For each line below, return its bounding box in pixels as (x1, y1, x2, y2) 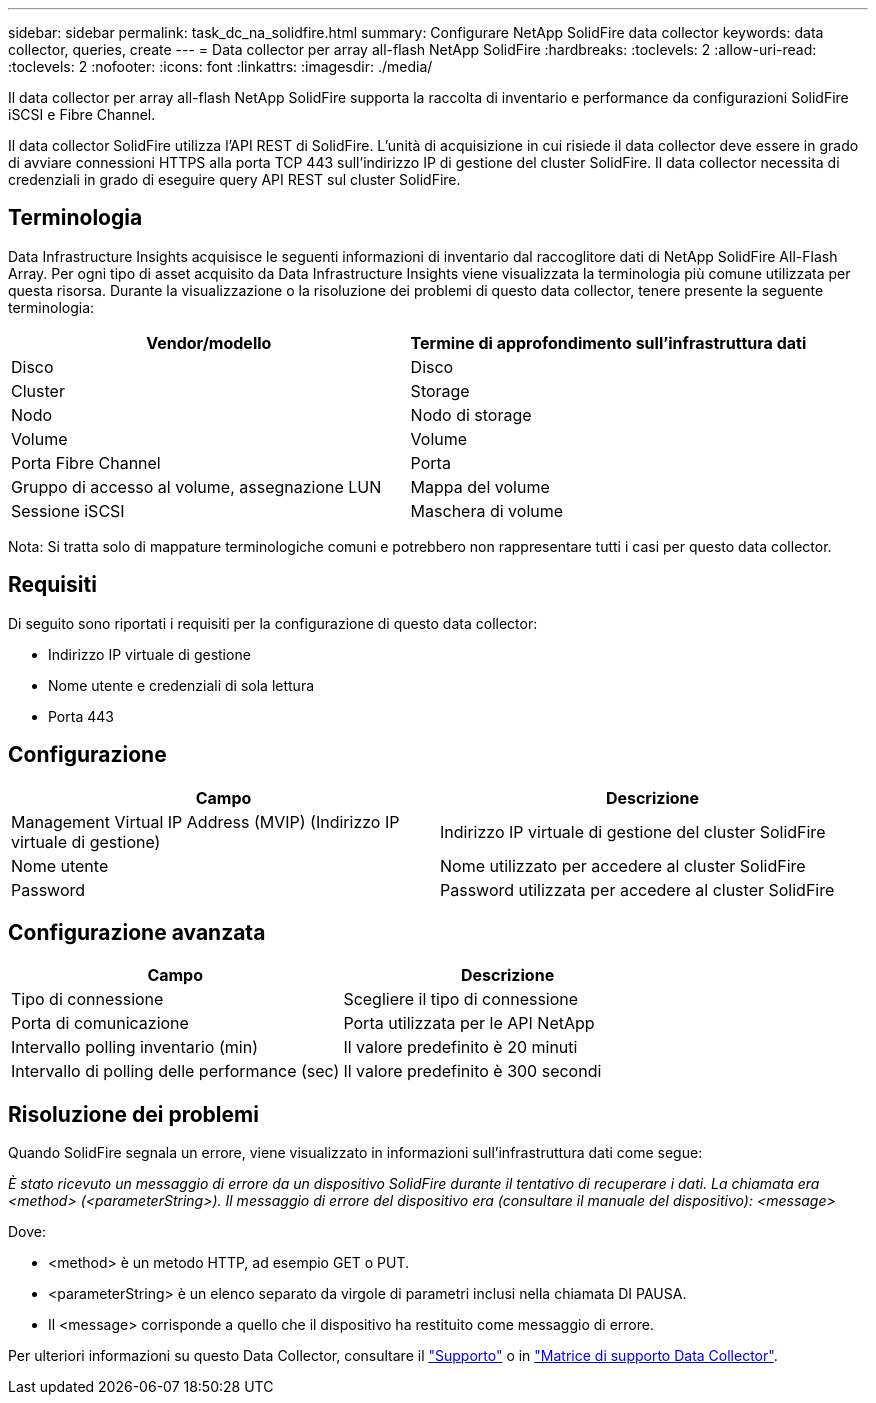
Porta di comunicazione (11, 1013, 189, 1034)
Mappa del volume (410, 476, 550, 497)
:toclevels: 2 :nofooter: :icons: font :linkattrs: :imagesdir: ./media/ (8, 58, 433, 75)
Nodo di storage (410, 404, 532, 425)
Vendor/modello (146, 332, 272, 353)
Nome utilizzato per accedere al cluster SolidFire (440, 855, 806, 876)
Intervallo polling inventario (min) (11, 1037, 258, 1058)
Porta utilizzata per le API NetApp (343, 1013, 595, 1034)
